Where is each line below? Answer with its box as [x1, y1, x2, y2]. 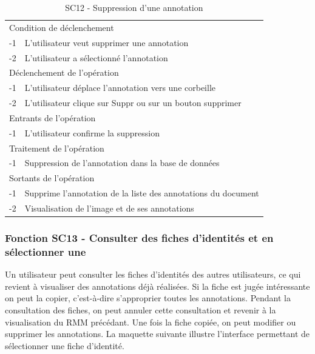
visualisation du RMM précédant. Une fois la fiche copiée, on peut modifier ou [5, 315, 296, 328]
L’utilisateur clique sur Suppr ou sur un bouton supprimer [24, 96, 242, 109]
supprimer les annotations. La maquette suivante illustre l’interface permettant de [5, 327, 310, 340]
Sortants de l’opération [9, 172, 95, 184]
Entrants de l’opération [9, 111, 96, 124]
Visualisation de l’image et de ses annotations [24, 201, 194, 214]
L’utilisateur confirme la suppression [24, 126, 160, 139]
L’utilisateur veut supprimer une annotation [24, 36, 189, 48]
